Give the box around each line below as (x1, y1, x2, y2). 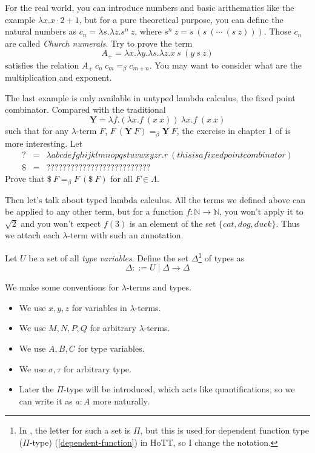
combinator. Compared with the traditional (5, 103, 166, 116)
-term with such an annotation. (67, 229, 184, 241)
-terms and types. (126, 281, 191, 294)
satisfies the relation (5, 58, 79, 71)
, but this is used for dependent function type (140, 424, 309, 437)
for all (110, 172, 133, 185)
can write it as (19, 394, 73, 407)
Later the (19, 383, 54, 395)
